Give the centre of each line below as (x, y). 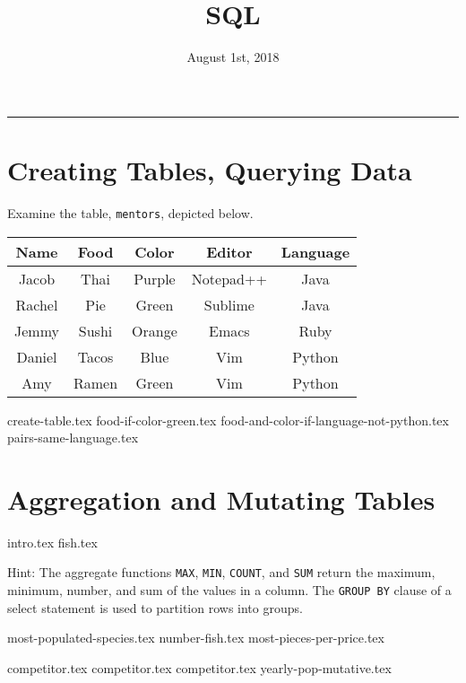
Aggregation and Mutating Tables (221, 499)
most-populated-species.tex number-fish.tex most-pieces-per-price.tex (196, 638)
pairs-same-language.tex (73, 438)
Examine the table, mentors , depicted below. (130, 212)
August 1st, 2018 (233, 57)
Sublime (229, 304)
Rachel (37, 304)
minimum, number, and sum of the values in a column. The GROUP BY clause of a (229, 590)
